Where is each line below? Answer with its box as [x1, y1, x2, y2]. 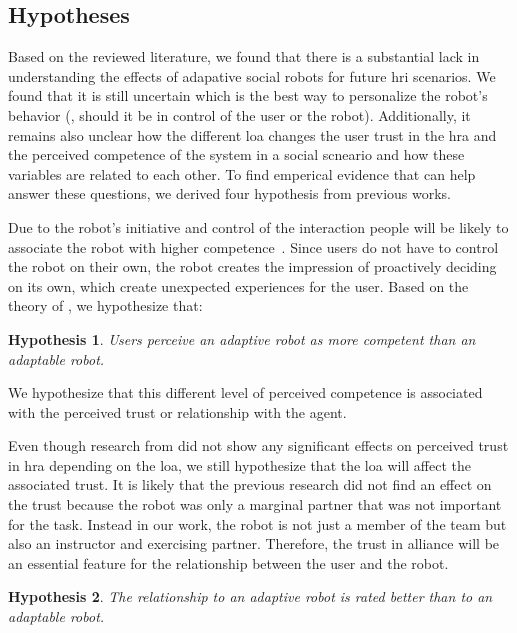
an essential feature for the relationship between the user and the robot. [8, 552, 449, 573]
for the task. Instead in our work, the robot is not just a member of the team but [8, 513, 507, 534]
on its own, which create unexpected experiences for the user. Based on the [8, 275, 469, 296]
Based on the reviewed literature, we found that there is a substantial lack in [8, 46, 480, 67]
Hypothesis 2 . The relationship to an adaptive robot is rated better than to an [8, 586, 493, 607]
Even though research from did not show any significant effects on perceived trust [8, 435, 509, 456]
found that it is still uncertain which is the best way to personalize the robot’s [8, 85, 488, 106]
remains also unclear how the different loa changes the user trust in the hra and [8, 124, 497, 145]
